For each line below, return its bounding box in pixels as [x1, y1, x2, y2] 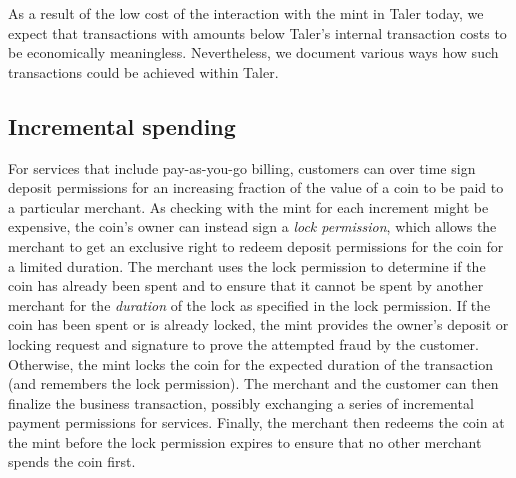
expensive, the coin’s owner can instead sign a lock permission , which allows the [8, 216, 497, 237]
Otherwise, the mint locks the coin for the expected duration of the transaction [8, 353, 493, 374]
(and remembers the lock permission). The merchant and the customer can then [8, 373, 499, 394]
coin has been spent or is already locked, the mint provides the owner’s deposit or [8, 314, 509, 335]
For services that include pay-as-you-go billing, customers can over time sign [8, 157, 476, 178]
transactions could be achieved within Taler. [8, 61, 279, 82]
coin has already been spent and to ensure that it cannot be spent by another [8, 275, 484, 296]
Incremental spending [8, 110, 236, 141]
